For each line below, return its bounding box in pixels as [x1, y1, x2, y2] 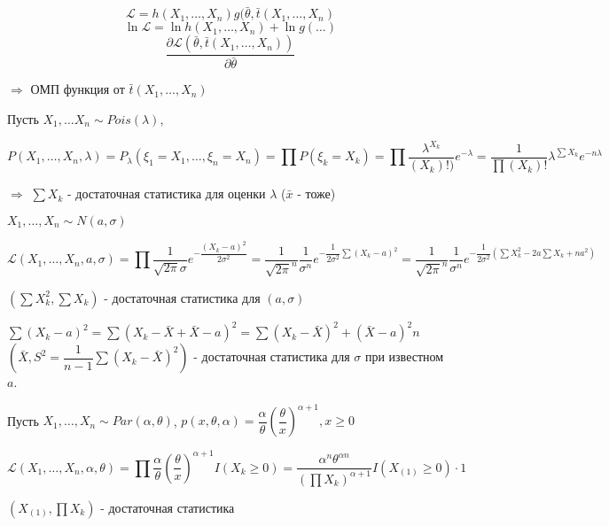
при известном [364, 347, 444, 366]
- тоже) [297, 184, 336, 203]
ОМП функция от [30, 80, 125, 98]
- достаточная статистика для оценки [67, 184, 266, 203]
